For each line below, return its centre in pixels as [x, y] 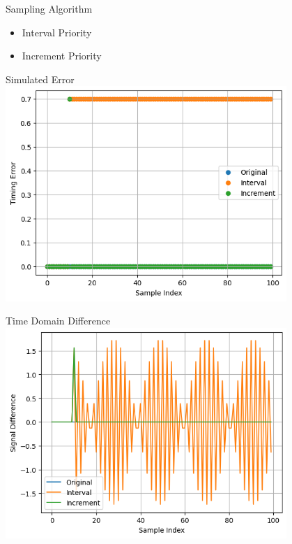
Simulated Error [40, 79]
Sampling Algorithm [49, 8]
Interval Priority [57, 32]
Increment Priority [62, 56]
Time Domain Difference [58, 321]
